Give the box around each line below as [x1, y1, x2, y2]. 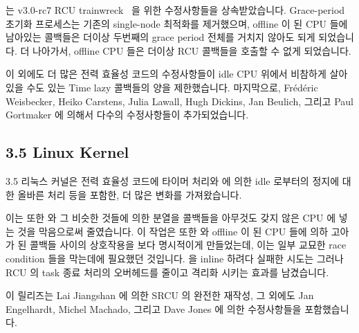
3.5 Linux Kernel [6, 141, 129, 163]
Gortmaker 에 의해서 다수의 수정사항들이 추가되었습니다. [6, 107, 249, 122]
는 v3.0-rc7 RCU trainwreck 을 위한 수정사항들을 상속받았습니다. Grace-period [6, 3, 345, 17]
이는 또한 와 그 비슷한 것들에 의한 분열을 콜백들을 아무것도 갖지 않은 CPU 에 [6, 210, 336, 225]
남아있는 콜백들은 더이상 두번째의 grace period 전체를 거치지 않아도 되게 [6, 30, 315, 44]
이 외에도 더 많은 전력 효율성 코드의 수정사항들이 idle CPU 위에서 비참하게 [6, 66, 326, 81]
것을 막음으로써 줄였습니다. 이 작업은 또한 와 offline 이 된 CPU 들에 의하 [17, 224, 329, 238]
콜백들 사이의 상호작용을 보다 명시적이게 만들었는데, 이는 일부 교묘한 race [30, 237, 347, 252]
